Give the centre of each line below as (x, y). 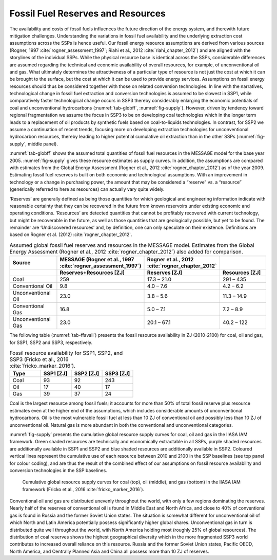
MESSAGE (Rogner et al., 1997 (97, 260)
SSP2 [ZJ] (87, 374)
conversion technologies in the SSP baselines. (58, 470)
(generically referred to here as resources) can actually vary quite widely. (87, 189)
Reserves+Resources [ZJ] (92, 273)
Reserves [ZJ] (164, 273)
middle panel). (43, 143)
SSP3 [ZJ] (117, 374)
